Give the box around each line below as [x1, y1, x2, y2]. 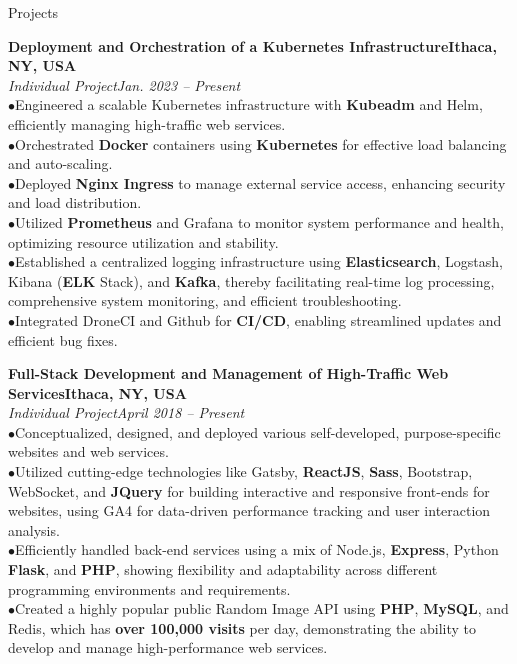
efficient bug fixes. [8, 329, 118, 350]
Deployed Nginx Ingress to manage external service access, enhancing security [15, 172, 506, 193]
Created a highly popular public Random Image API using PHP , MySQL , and [15, 598, 509, 619]
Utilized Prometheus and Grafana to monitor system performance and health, [15, 211, 504, 232]
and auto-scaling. [8, 153, 113, 174]
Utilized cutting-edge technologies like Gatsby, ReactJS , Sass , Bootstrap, [15, 461, 473, 482]
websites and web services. [8, 441, 169, 462]
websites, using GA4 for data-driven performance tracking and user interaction [8, 500, 491, 521]
